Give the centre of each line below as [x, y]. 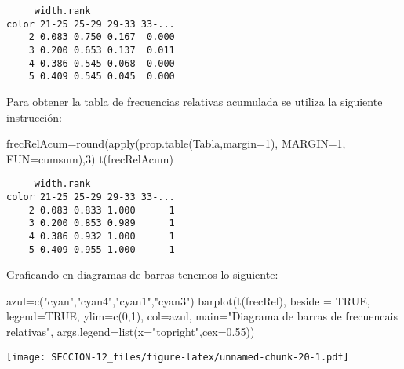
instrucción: [34, 117]
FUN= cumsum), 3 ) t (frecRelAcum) [90, 158]
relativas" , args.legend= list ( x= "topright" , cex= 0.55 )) [131, 332]
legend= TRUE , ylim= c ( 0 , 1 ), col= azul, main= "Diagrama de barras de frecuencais [202, 316]
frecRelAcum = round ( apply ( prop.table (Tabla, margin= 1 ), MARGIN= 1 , [176, 143]
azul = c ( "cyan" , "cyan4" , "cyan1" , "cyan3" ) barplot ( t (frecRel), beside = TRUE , [188, 300]
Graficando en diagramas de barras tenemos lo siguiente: [142, 274]
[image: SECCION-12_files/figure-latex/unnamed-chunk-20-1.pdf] [178, 357]
